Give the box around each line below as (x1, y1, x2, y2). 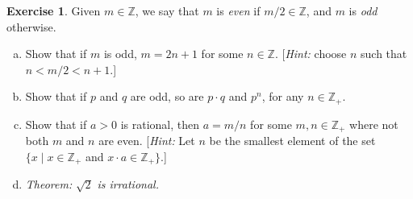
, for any (261, 88, 304, 105)
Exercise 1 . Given (6, 2, 101, 19)
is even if (216, 2, 261, 19)
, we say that (135, 2, 199, 19)
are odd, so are (130, 88, 204, 105)
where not (349, 115, 398, 132)
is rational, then (120, 115, 200, 132)
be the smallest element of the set (209, 132, 376, 149)
